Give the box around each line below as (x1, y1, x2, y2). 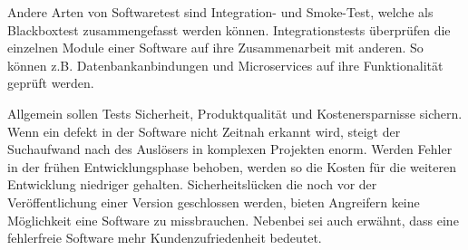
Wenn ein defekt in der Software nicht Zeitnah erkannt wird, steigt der (7, 121, 401, 140)
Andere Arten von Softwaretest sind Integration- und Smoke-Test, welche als (7, 3, 434, 21)
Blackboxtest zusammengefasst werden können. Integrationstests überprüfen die (7, 20, 451, 39)
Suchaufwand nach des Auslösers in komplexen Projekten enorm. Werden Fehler (7, 139, 453, 159)
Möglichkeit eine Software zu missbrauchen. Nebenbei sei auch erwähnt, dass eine (7, 210, 459, 229)
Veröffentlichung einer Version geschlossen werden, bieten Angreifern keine (7, 192, 420, 211)
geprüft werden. (7, 73, 94, 92)
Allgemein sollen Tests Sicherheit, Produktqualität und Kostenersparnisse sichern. (7, 103, 463, 122)
